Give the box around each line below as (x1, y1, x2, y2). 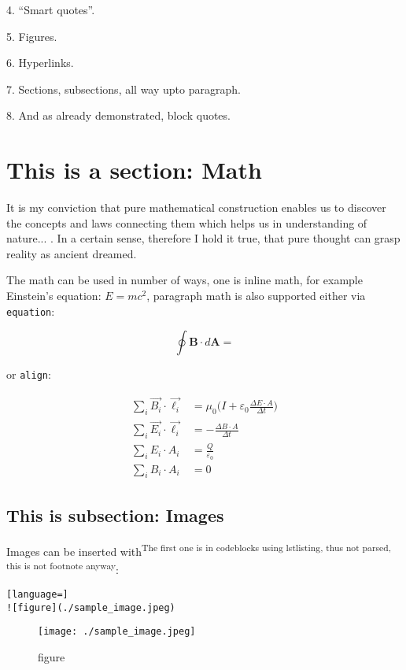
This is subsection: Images (6, 502, 224, 527)
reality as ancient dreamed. (6, 245, 137, 261)
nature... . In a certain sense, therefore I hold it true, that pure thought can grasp (6, 230, 400, 246)
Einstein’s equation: (6, 287, 101, 304)
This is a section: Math (6, 154, 262, 186)
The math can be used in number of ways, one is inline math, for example (6, 272, 363, 288)
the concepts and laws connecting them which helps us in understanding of (6, 214, 367, 231)
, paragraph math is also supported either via (146, 287, 366, 304)
